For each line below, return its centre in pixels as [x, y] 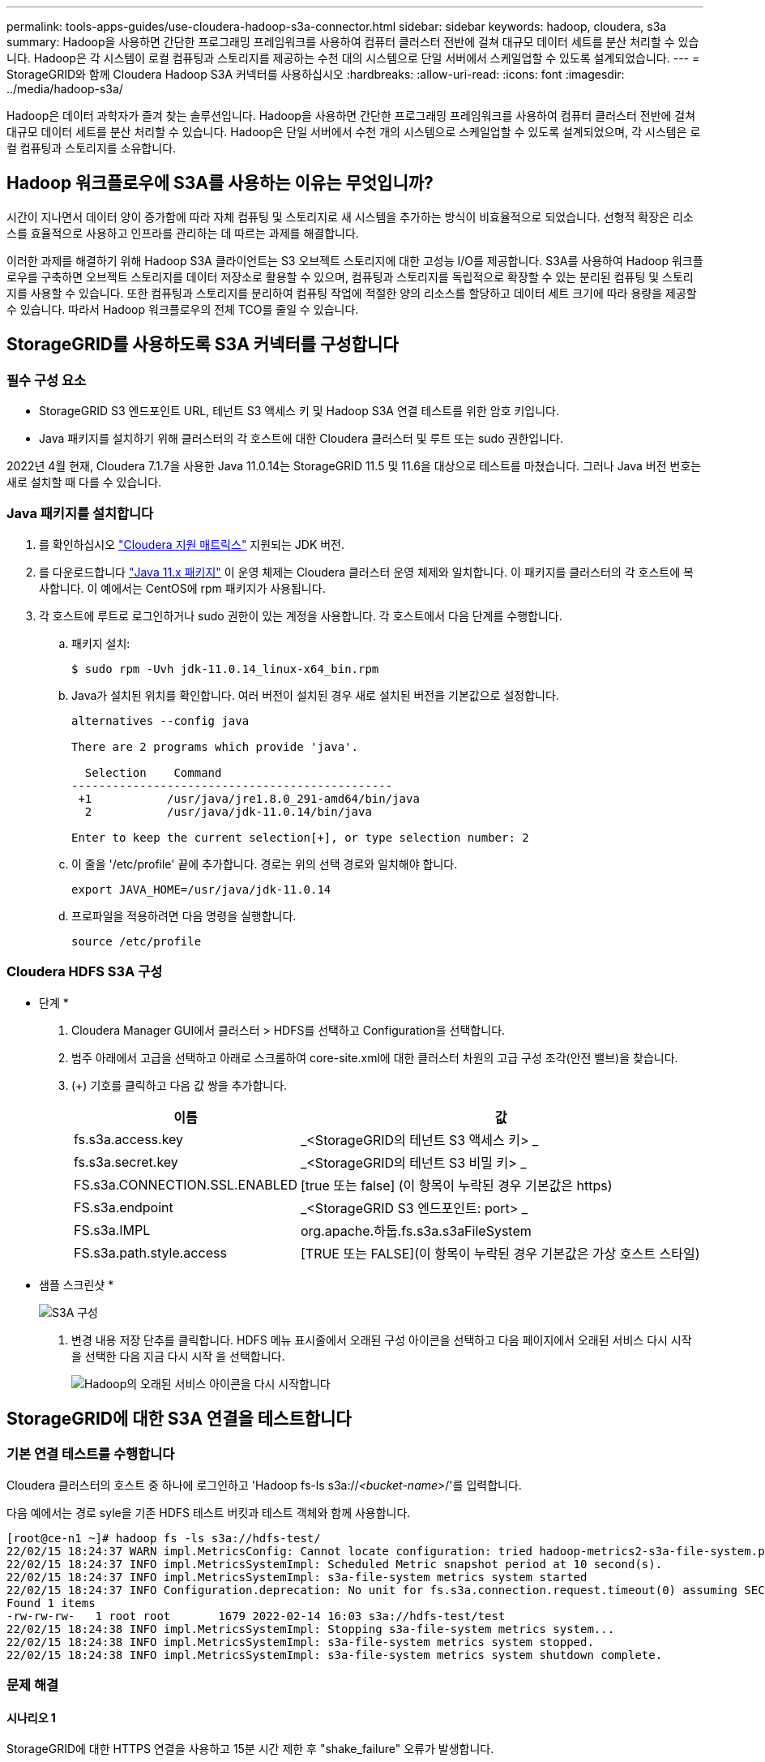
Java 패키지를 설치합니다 [80, 514]
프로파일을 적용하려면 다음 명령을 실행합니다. [184, 915]
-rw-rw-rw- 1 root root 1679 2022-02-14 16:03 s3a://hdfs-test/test [256, 1616]
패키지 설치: [101, 643]
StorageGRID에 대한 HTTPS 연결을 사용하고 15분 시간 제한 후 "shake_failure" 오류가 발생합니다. [250, 1749]
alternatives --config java [160, 720]
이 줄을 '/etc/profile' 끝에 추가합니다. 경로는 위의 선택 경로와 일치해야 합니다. [265, 864]
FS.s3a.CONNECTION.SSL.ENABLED [186, 1184]
